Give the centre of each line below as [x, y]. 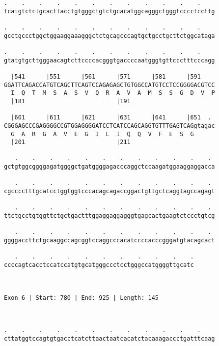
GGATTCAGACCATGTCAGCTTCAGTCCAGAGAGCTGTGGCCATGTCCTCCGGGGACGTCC [109, 85]
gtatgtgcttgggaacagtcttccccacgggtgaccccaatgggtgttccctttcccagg [109, 60]
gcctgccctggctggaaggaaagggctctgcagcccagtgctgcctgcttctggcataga [109, 36]
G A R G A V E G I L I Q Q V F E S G [102, 134]
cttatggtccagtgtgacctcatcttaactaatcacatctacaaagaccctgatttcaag [109, 338]
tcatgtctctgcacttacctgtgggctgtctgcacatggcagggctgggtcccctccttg [109, 11]
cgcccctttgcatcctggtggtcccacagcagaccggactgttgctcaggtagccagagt [109, 191]
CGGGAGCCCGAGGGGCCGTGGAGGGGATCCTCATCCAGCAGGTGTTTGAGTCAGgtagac [109, 126]
